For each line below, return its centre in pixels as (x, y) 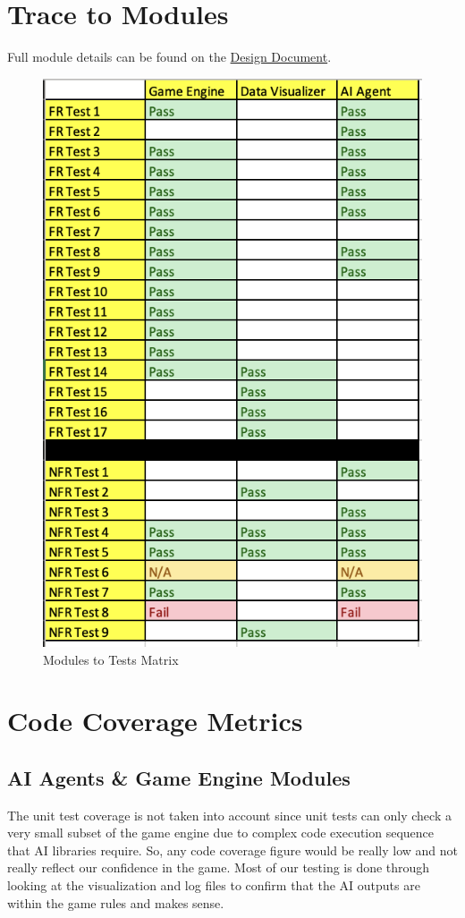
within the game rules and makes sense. (116, 902)
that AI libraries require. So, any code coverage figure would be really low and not (232, 850)
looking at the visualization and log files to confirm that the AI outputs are (214, 885)
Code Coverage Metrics (155, 721)
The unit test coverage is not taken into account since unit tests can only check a (229, 815)
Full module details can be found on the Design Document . (169, 57)
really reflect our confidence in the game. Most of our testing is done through (219, 867)
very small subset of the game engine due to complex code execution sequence (221, 833)
